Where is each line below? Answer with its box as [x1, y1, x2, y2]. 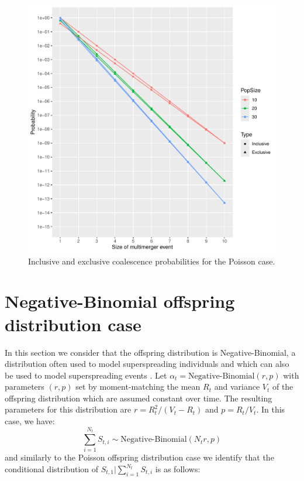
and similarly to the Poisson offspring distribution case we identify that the [5, 451, 274, 463]
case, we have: [5, 415, 55, 427]
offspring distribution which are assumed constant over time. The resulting [5, 391, 272, 404]
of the [272, 380, 293, 393]
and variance [214, 380, 260, 393]
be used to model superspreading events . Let [5, 369, 167, 381]
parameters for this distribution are [5, 403, 132, 415]
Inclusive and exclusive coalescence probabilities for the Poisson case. [28, 255, 275, 267]
